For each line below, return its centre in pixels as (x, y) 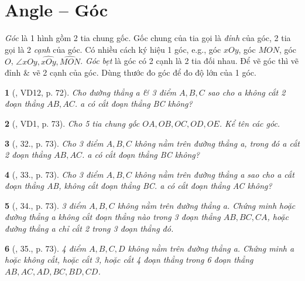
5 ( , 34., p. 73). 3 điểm (46, 205)
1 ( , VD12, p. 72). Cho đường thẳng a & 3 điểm (91, 92)
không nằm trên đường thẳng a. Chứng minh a (211, 248)
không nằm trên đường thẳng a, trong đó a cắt (217, 143)
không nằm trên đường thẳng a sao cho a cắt (215, 174)
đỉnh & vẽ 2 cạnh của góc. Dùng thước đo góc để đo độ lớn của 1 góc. (131, 72)
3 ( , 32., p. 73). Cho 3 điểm (54, 143)
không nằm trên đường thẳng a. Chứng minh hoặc (206, 205)
